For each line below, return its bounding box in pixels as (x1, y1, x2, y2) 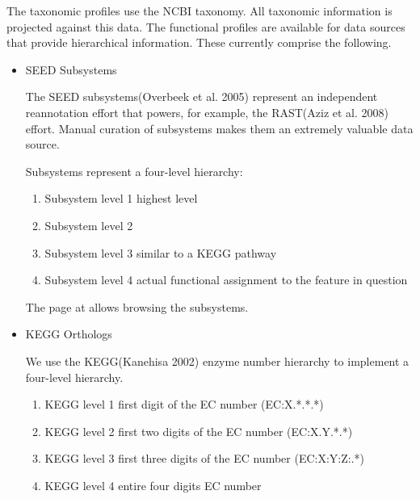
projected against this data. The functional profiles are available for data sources (6, 18, 405, 35)
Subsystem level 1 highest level (44, 190, 198, 207)
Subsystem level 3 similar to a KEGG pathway (44, 244, 277, 261)
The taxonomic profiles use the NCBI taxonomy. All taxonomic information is (6, 2, 393, 19)
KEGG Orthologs (25, 325, 112, 342)
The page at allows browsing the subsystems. (25, 298, 249, 315)
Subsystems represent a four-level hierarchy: (25, 162, 243, 179)
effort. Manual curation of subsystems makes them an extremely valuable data (25, 120, 414, 136)
